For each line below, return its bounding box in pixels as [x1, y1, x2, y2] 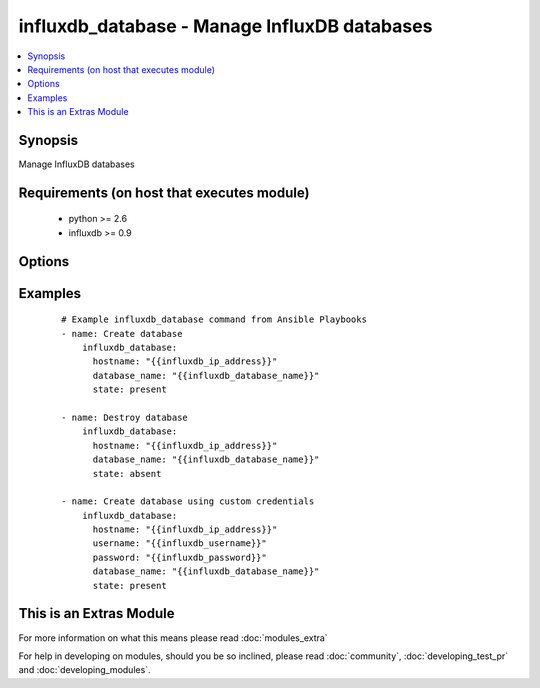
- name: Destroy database [61, 411, 189, 423]
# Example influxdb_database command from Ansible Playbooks [61, 314, 367, 325]
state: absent [92, 468, 162, 479]
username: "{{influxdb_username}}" [92, 538, 267, 549]
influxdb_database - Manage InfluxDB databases [18, 15, 433, 37]
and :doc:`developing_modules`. [18, 664, 151, 676]
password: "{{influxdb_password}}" [92, 551, 267, 563]
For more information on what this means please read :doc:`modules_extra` [18, 631, 329, 644]
